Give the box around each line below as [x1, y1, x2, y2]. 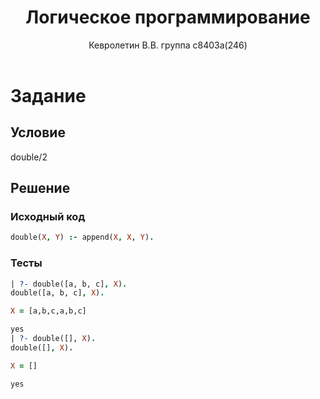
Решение [10, 180, 71, 197]
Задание [10, 84, 87, 107]
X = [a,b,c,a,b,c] [10, 306, 87, 316]
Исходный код [10, 210, 86, 224]
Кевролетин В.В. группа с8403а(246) [88, 39, 248, 51]
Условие [10, 124, 66, 141]
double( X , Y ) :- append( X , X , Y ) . [10, 232, 155, 243]
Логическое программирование [25, 6, 311, 29]
